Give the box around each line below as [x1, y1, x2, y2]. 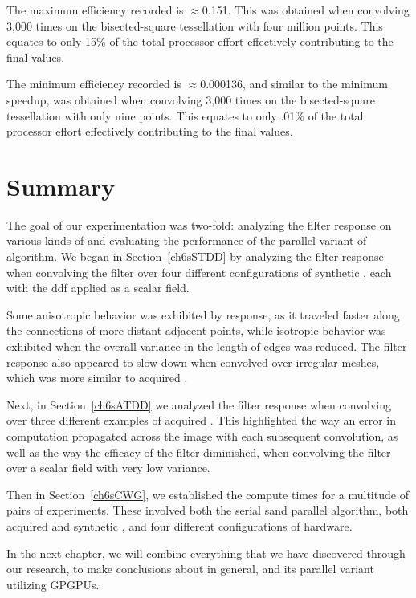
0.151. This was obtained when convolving [202, 2, 410, 18]
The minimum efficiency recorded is [6, 75, 181, 92]
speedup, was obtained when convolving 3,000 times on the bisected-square [6, 91, 375, 108]
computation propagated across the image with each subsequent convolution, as [6, 428, 398, 444]
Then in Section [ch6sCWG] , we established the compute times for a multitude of [6, 486, 409, 502]
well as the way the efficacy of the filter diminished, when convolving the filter [6, 443, 391, 460]
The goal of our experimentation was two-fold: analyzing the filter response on [6, 216, 392, 233]
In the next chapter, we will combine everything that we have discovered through [6, 544, 406, 561]
